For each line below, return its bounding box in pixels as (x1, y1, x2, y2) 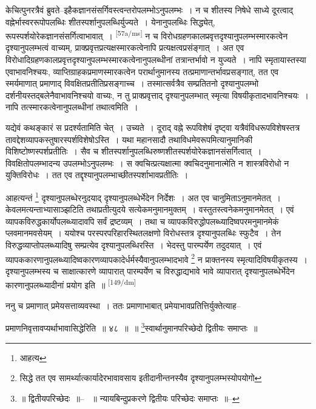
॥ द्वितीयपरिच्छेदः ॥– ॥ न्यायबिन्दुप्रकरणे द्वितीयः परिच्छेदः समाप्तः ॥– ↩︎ (19, 391, 240, 404)
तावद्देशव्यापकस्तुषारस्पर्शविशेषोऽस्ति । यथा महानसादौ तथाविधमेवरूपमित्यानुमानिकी (5, 133, 253, 145)
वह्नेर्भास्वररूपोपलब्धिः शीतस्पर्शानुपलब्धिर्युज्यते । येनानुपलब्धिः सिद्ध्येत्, (5, 15, 215, 28)
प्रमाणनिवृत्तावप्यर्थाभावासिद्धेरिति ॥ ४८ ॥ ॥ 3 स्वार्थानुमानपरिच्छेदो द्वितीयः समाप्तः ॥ (5, 320, 258, 334)
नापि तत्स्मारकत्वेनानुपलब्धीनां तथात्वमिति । (5, 101, 138, 113)
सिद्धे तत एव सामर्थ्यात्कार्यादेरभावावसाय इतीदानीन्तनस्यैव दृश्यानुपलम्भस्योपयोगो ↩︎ (19, 371, 262, 384)
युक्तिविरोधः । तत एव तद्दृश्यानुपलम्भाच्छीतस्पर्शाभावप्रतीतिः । (5, 168, 189, 181)
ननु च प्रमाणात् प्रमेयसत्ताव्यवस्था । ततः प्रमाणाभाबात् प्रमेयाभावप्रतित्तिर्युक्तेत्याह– (5, 299, 241, 311)
